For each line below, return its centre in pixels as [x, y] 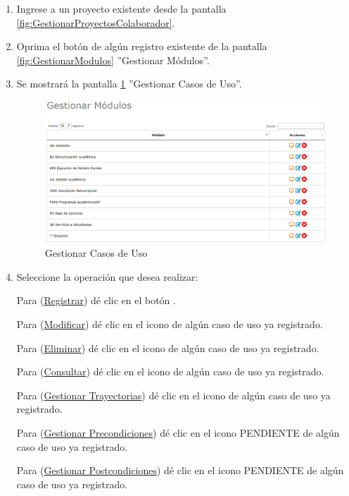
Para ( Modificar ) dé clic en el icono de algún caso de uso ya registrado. [170, 324]
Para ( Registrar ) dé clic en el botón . [96, 300]
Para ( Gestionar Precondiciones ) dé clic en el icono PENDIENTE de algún [178, 432]
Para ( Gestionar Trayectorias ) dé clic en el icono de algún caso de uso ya [173, 395]
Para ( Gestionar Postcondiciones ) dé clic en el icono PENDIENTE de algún [180, 470]
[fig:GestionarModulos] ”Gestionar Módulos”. [113, 60]
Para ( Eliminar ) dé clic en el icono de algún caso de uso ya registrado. [168, 347]
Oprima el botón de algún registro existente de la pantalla [142, 46]
